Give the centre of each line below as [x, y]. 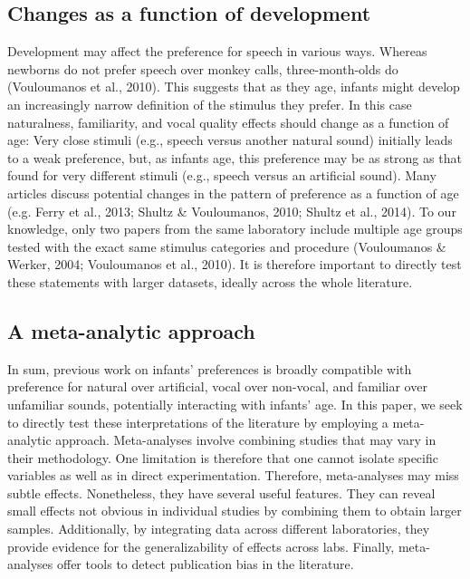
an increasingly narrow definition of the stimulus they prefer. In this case [210, 104]
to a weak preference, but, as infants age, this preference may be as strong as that [235, 157]
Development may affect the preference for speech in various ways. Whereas [217, 51]
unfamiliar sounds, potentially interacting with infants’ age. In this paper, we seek [235, 404]
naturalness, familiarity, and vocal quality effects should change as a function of [228, 122]
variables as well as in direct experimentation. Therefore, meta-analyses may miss [233, 475]
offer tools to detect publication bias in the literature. [205, 564]
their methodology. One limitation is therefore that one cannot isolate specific [223, 457]
